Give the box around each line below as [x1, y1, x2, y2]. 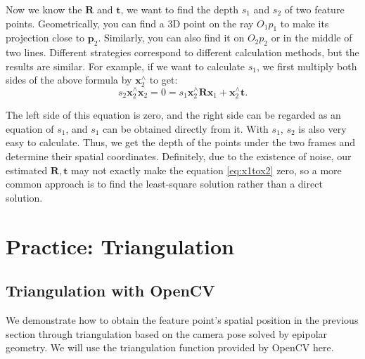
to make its [280, 15, 329, 30]
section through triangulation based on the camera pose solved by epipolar [6, 326, 328, 341]
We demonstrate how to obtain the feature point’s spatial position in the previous [6, 312, 359, 327]
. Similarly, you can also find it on [98, 30, 245, 45]
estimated [6, 162, 48, 177]
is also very [298, 121, 347, 136]
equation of [6, 121, 54, 136]
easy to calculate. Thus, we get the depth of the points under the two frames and [6, 135, 355, 150]
